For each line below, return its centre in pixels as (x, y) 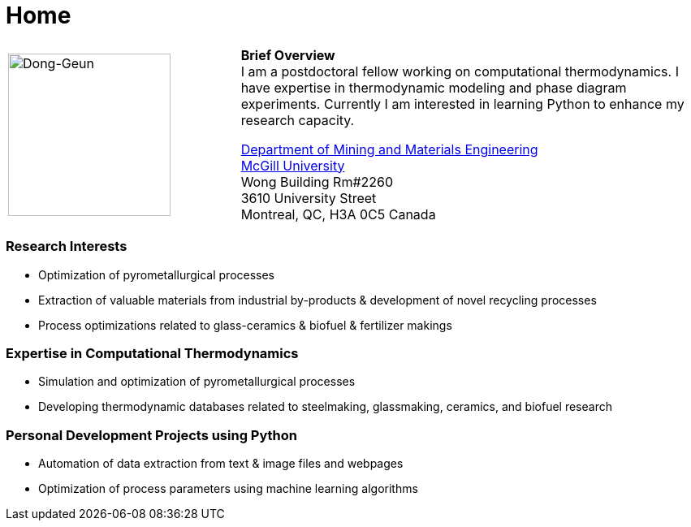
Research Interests (67, 246)
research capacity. (298, 120)
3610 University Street (309, 198)
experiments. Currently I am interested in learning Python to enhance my (462, 104)
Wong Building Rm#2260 (317, 181)
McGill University (293, 165)
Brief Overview (288, 55)
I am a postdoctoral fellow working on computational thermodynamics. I (460, 71)
